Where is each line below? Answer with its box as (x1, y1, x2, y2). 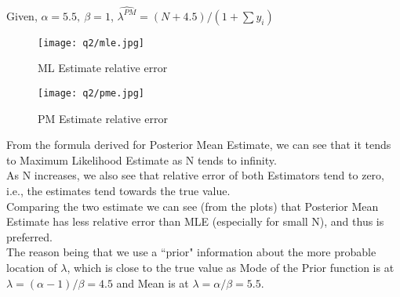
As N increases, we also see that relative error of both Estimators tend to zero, (6, 167, 384, 183)
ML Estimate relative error (38, 60, 168, 76)
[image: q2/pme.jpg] (38, 87, 145, 99)
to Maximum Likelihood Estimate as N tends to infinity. (6, 151, 277, 168)
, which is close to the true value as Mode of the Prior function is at (67, 259, 395, 275)
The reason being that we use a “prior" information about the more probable (6, 244, 376, 260)
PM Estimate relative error (38, 110, 168, 126)
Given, (6, 7, 38, 24)
